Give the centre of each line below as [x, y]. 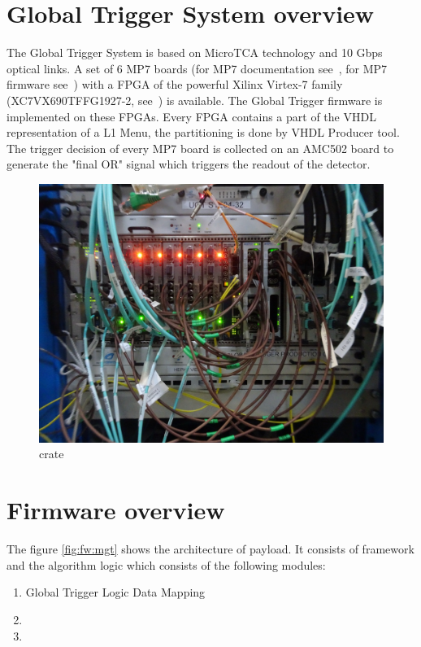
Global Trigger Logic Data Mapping [115, 592]
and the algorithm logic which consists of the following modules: [166, 564]
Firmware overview [116, 510]
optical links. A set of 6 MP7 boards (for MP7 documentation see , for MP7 [197, 68]
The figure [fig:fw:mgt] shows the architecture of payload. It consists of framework [210, 549]
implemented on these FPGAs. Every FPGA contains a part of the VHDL [191, 116]
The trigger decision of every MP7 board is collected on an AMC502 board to [200, 148]
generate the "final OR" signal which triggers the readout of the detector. [189, 164]
